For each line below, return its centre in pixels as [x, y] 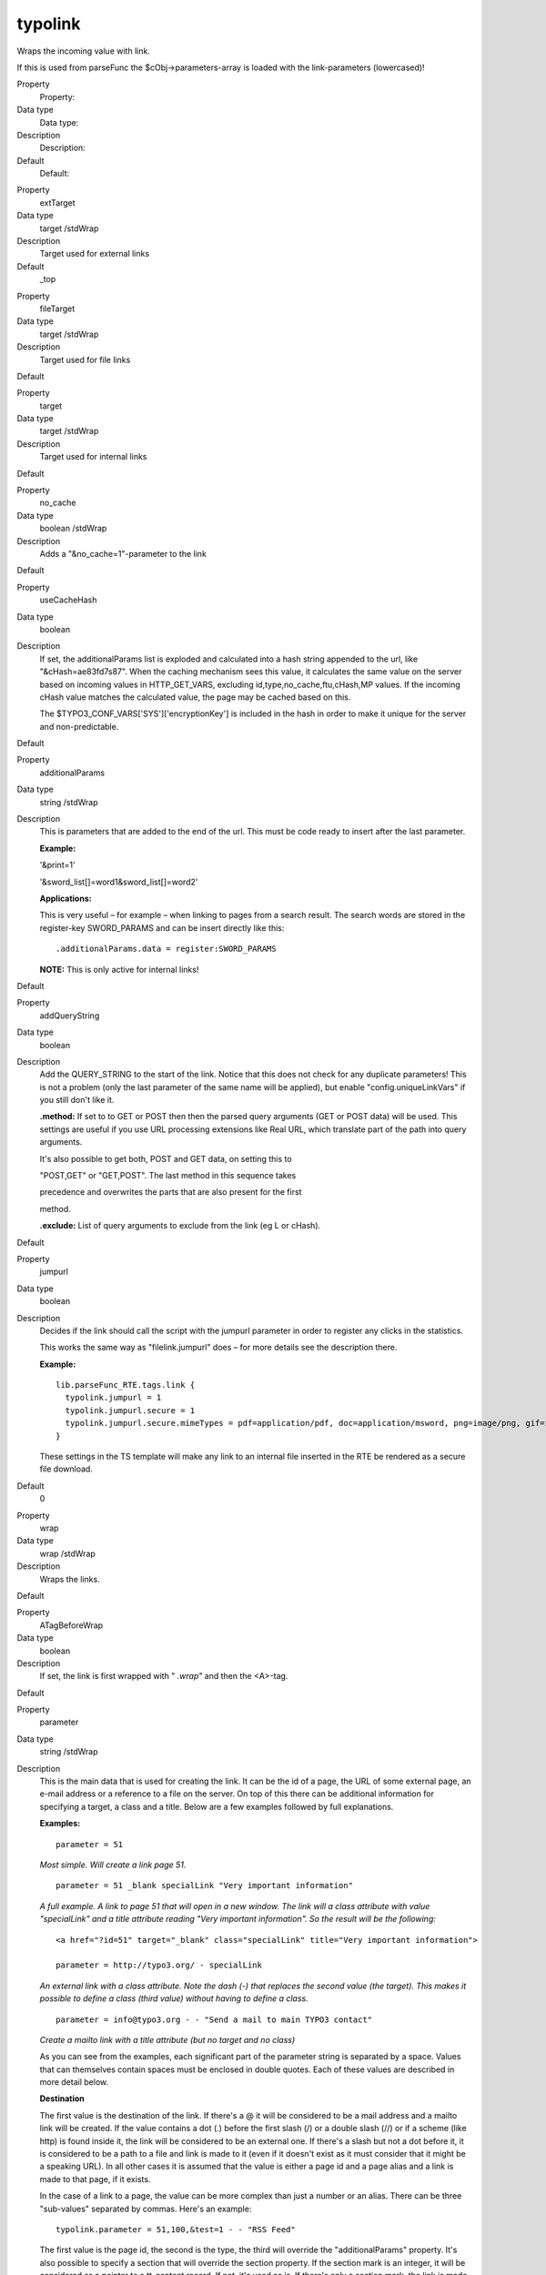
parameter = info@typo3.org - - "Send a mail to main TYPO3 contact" [214, 2019]
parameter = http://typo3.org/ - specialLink [159, 1965]
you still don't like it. [77, 1100]
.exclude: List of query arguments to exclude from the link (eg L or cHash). [180, 1226]
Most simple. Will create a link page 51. [113, 1865]
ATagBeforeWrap [71, 1625]
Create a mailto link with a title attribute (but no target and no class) [167, 2039]
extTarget [58, 202]
